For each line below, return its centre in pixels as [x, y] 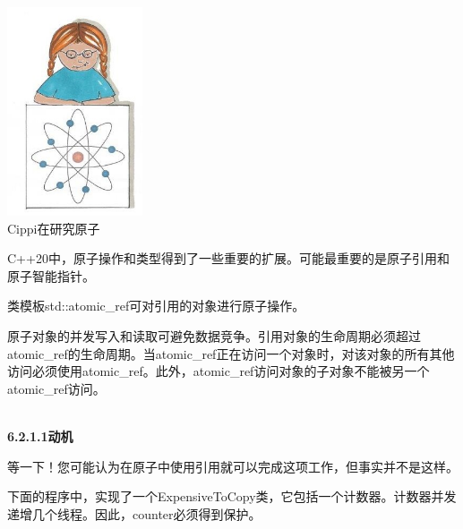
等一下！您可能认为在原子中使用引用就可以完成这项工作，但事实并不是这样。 [233, 466]
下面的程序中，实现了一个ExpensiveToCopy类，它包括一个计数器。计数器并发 [232, 496]
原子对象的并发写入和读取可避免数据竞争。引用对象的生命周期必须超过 [214, 336]
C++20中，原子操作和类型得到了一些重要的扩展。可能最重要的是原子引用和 [228, 258]
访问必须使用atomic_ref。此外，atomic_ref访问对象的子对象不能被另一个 [219, 371]
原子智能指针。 [51, 275]
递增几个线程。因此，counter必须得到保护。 [134, 513]
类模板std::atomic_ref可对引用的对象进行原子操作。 [156, 306]
